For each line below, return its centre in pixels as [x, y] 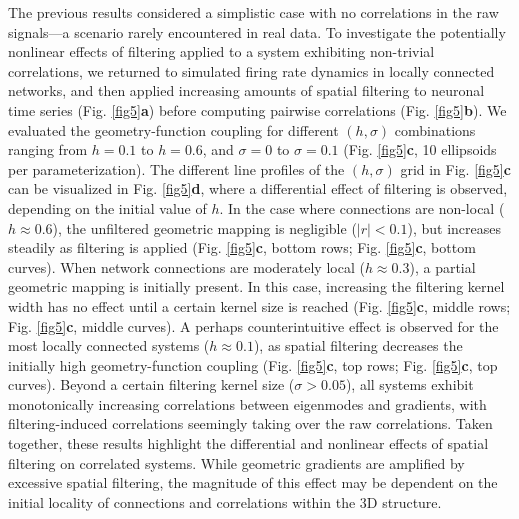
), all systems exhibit [409, 384]
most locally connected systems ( [109, 345]
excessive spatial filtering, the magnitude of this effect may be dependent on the [253, 482]
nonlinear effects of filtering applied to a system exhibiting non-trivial [221, 51]
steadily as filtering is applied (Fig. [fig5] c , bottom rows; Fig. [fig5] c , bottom [242, 247]
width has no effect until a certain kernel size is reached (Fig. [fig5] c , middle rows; [259, 305]
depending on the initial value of [107, 207]
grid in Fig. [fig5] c [455, 168]
